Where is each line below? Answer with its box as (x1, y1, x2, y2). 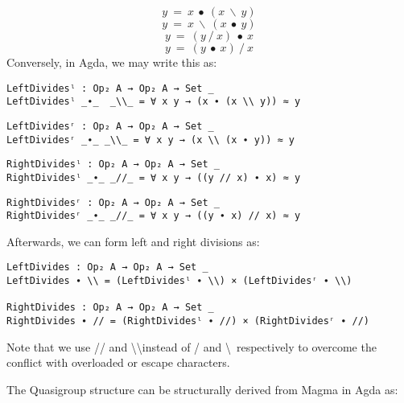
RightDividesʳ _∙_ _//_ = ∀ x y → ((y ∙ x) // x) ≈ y (6, 210, 301, 222)
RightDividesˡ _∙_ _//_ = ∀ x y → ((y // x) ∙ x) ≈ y (6, 171, 301, 183)
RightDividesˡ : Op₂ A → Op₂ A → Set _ (6, 158, 220, 171)
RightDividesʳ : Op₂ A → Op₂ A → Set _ (6, 196, 220, 208)
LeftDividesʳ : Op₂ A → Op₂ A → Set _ (6, 120, 214, 132)
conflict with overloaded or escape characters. (6, 354, 230, 371)
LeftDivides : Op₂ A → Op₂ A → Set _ (6, 261, 208, 273)
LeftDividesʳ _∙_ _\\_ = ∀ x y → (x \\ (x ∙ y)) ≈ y (6, 134, 295, 146)
